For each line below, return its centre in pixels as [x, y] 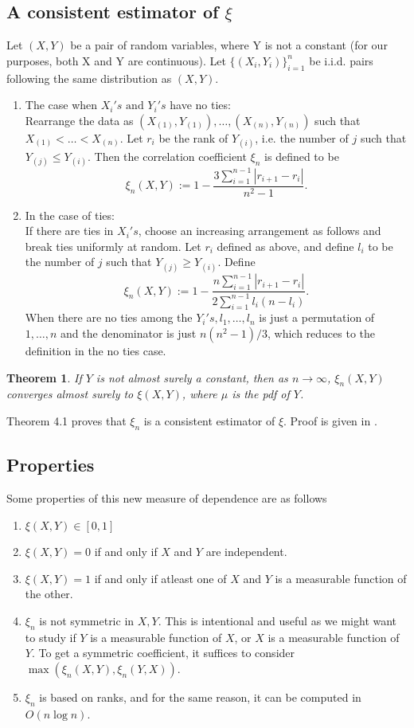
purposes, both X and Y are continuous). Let [116, 60]
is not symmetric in [87, 620]
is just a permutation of [317, 317]
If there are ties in [69, 231]
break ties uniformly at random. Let [113, 246]
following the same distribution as [89, 78]
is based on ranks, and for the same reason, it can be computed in [200, 697]
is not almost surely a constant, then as [192, 377]
